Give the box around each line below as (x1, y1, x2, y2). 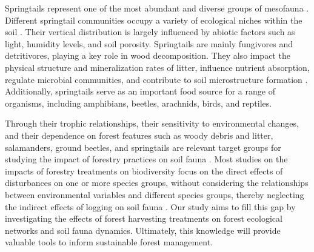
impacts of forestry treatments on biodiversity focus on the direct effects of (5, 164, 283, 177)
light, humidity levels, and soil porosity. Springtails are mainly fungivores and (5, 37, 293, 50)
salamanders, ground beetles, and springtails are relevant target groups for (5, 141, 281, 153)
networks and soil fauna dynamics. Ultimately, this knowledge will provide (5, 224, 281, 236)
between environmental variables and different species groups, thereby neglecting (5, 188, 304, 201)
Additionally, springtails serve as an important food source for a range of (5, 85, 275, 98)
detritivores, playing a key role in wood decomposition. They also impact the (5, 49, 290, 62)
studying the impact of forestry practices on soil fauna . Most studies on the (5, 153, 288, 165)
